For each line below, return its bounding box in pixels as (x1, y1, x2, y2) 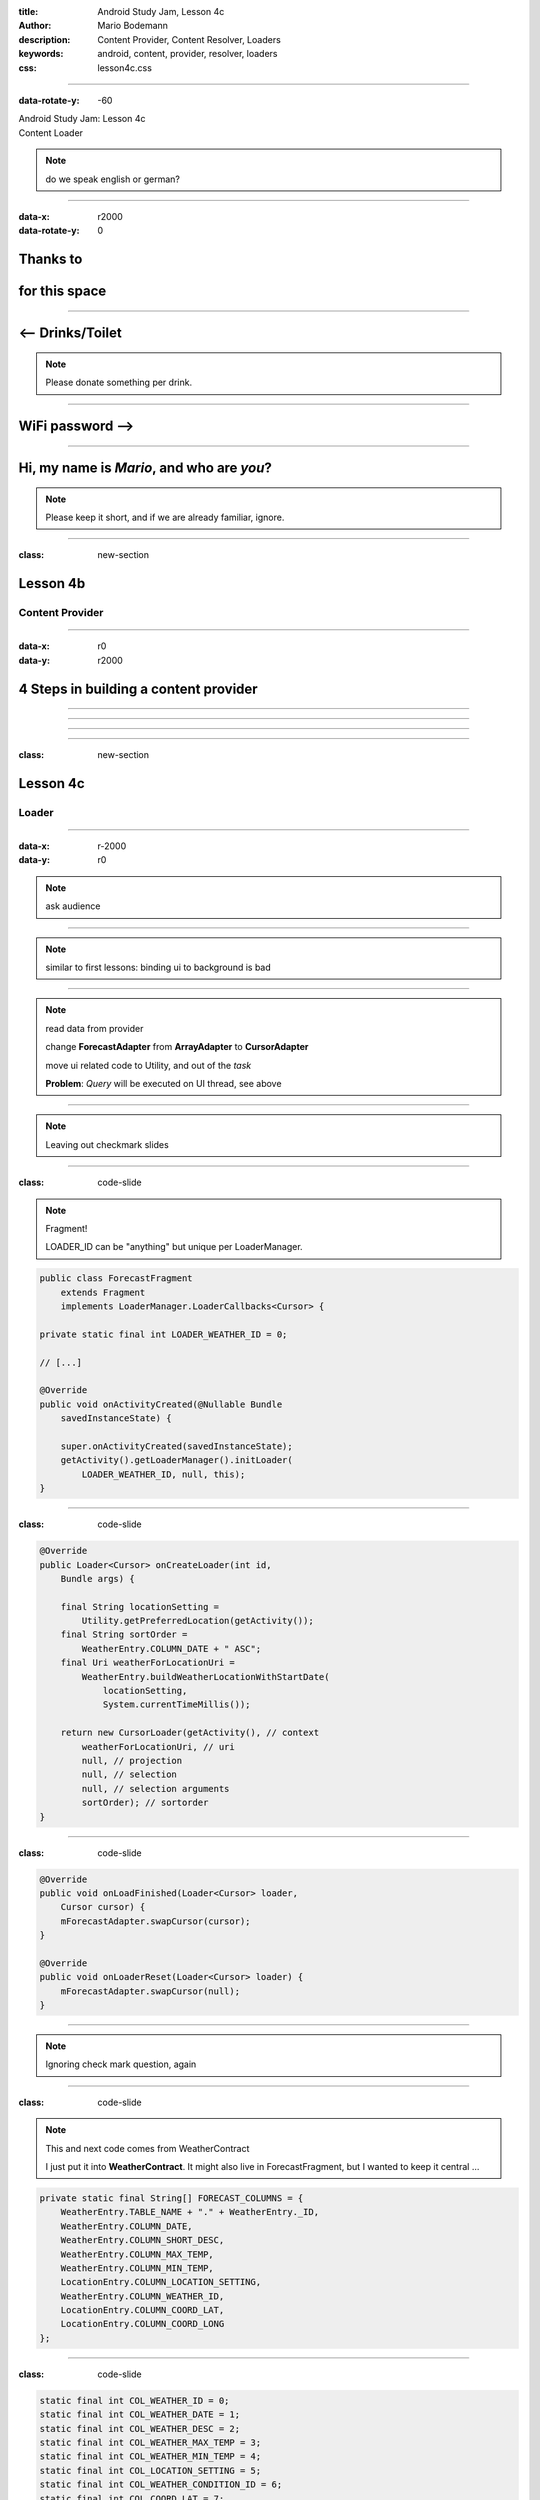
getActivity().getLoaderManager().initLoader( (60, 1455, 294, 1466)
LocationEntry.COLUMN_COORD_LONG (60, 2318, 225, 2330)
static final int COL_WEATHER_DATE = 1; (39, 2409, 240, 2420)
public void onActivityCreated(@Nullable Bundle (39, 1398, 283, 1410)
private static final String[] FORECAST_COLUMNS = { (39, 2192, 304, 2204)
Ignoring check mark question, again (45, 2058, 197, 2070)
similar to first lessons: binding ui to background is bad (45, 961, 272, 974)
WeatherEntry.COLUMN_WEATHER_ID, (60, 2290, 225, 2302)
